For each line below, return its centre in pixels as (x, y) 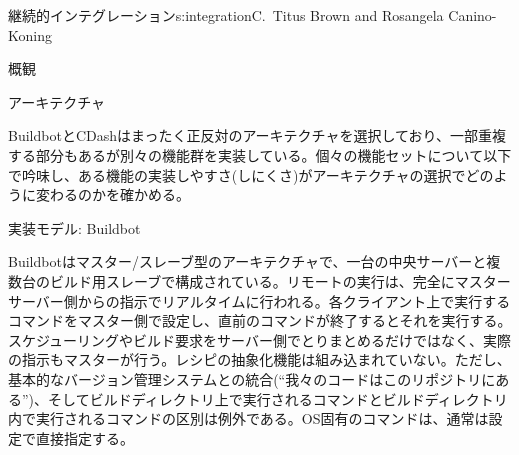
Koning (30, 34)
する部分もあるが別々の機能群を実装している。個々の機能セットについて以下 (260, 154)
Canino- (472, 15)
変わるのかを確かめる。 (112, 194)
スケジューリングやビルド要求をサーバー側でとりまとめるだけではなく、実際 (259, 339)
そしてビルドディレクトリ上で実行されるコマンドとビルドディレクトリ (278, 398)
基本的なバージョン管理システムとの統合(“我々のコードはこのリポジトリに (252, 378)
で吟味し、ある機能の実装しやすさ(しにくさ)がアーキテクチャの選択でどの (251, 174)
